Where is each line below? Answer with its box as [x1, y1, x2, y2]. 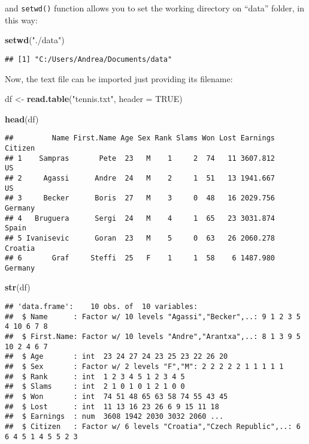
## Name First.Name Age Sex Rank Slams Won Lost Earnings [5, 134, 275, 143]
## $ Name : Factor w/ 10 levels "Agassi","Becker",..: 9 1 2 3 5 [5, 312, 301, 321]
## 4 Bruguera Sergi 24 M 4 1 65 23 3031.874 [5, 214, 275, 223]
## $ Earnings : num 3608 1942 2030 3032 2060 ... [5, 412, 224, 421]
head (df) [5, 112, 39, 125]
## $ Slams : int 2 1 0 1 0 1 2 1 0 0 [5, 382, 185, 391]
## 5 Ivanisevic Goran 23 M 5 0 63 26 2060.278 [5, 233, 275, 242]
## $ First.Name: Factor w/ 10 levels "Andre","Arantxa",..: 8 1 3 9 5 [5, 332, 301, 341]
